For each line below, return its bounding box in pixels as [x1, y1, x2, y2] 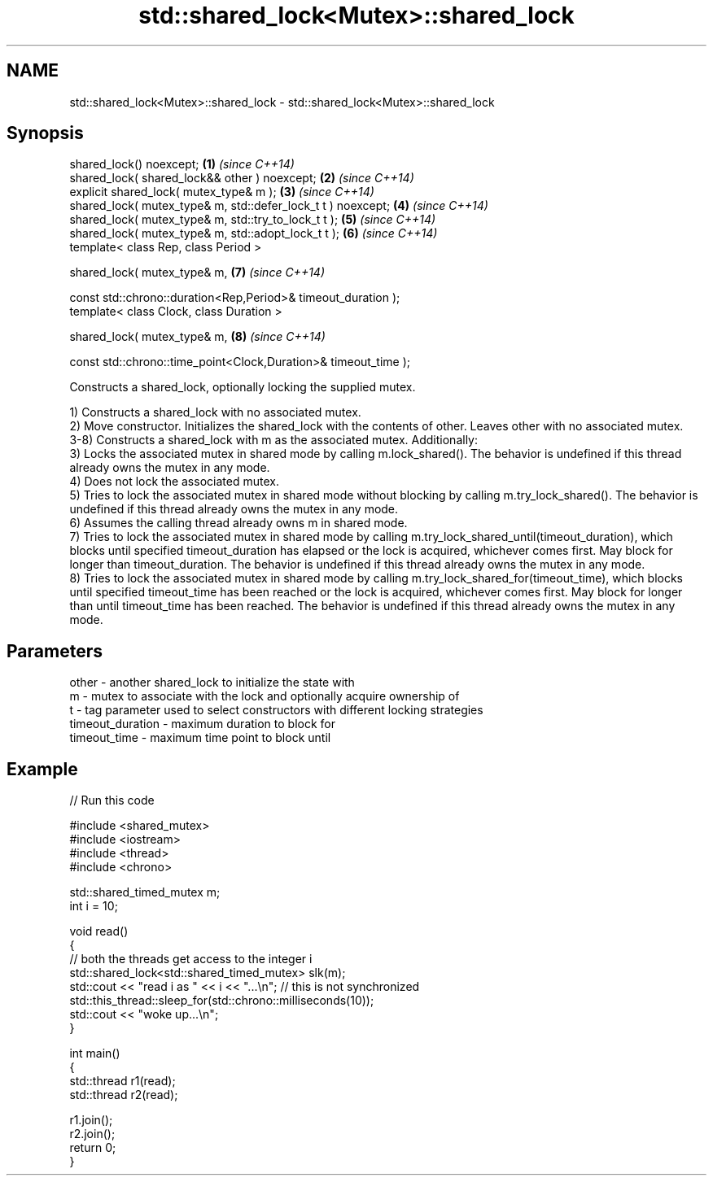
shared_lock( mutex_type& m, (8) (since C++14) [69, 329, 326, 344]
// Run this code [69, 793, 155, 808]
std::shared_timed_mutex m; [69, 885, 221, 900]
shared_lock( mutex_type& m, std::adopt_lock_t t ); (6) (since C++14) [69, 226, 438, 241]
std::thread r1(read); [69, 1074, 176, 1088]
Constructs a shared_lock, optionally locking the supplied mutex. [69, 380, 416, 395]
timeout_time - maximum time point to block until [69, 731, 331, 745]
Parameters [7, 640, 103, 661]
